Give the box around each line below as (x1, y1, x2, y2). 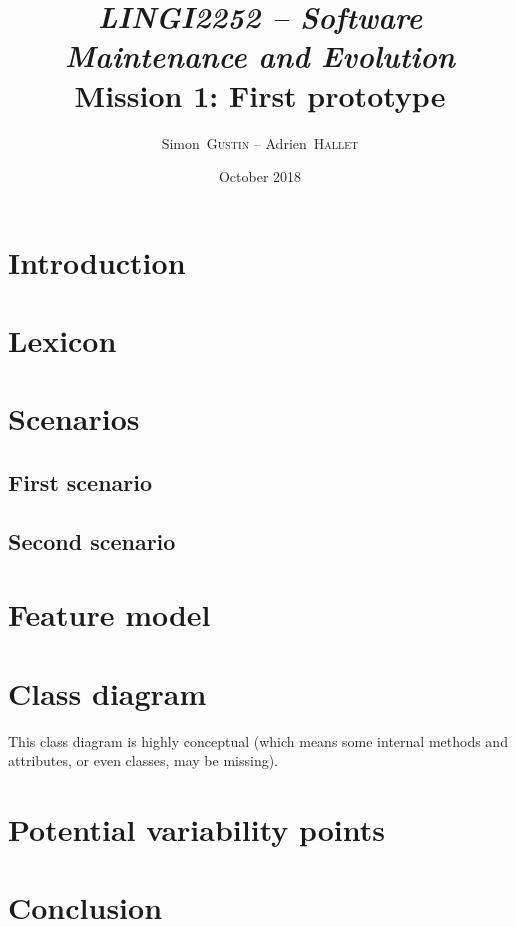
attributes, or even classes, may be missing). (8, 750, 279, 771)
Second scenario (8, 525, 176, 556)
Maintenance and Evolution (65, 35, 455, 77)
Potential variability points (8, 809, 386, 850)
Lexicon (8, 320, 117, 361)
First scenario (8, 467, 153, 498)
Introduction (8, 241, 186, 282)
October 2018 (218, 166, 302, 187)
